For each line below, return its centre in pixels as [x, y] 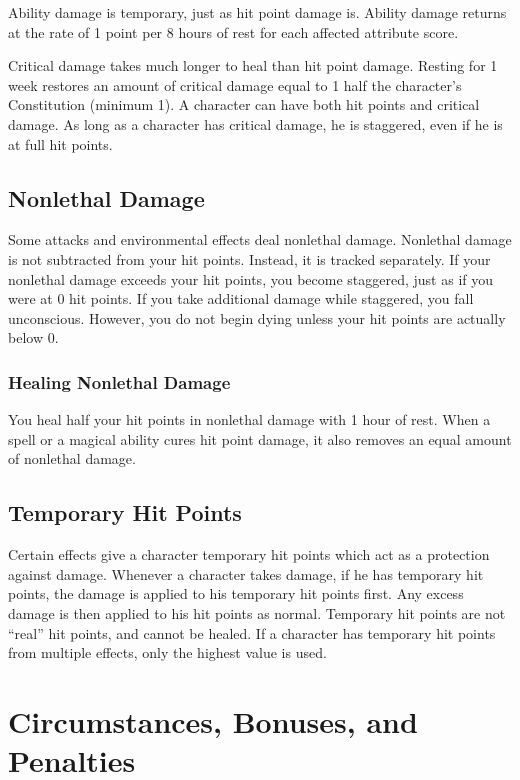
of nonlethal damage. [72, 458]
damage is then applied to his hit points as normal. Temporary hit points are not [257, 612]
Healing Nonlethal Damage [119, 381]
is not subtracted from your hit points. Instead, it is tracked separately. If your [249, 258]
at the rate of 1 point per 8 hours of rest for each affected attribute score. [233, 31]
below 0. [33, 337]
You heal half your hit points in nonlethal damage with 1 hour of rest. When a [249, 419]
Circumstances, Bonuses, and [213, 720]
